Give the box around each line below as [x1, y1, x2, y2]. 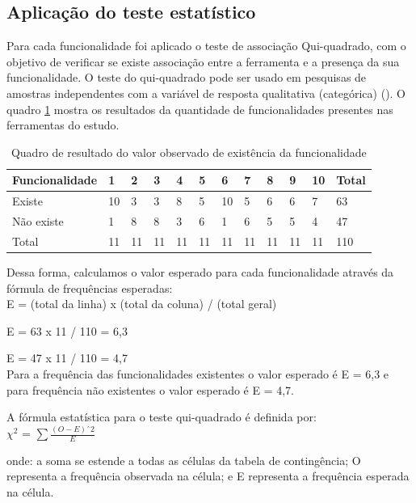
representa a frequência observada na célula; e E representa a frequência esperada [6, 467, 410, 484]
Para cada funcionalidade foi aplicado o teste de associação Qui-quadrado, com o [6, 37, 406, 54]
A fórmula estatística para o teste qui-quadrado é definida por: [6, 408, 317, 425]
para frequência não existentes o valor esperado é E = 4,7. [6, 381, 295, 398]
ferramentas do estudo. [6, 116, 120, 133]
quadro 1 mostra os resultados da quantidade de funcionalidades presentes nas [6, 100, 393, 117]
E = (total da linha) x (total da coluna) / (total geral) [6, 295, 277, 312]
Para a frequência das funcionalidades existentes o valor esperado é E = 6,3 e [6, 365, 389, 382]
